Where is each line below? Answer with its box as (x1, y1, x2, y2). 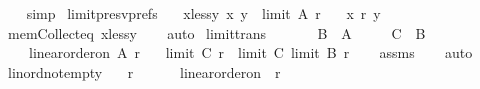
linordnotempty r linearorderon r (7, 61, 281, 82)
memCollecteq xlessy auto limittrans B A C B (7, 22, 426, 43)
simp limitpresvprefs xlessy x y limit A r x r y (26, 3, 381, 23)
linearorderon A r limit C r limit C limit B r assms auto (28, 42, 473, 63)
